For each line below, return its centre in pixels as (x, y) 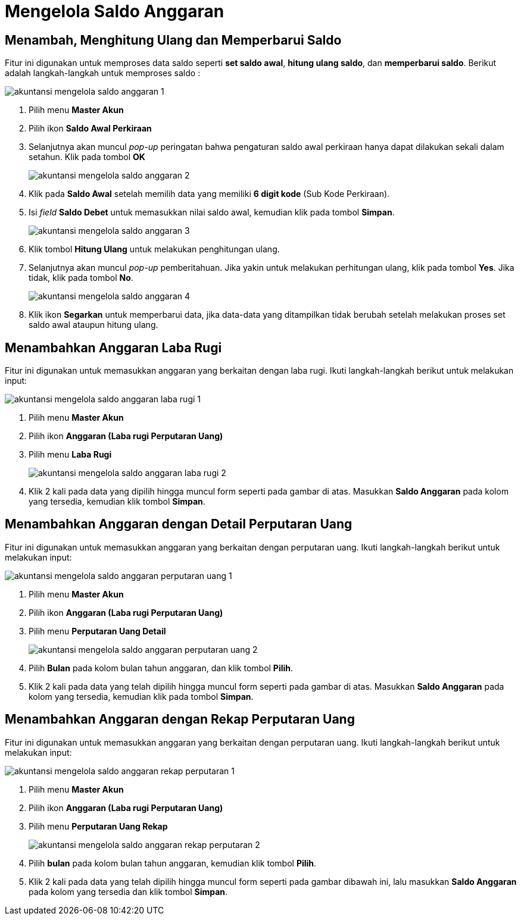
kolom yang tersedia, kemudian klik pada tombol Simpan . (141, 696)
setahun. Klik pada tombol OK (87, 157)
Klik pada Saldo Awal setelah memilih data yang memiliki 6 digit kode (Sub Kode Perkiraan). (209, 194)
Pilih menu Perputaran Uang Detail (97, 631)
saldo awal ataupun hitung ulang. (93, 325)
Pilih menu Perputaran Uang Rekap (98, 826)
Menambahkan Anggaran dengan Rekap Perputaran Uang (180, 719)
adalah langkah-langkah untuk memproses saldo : (103, 73)
